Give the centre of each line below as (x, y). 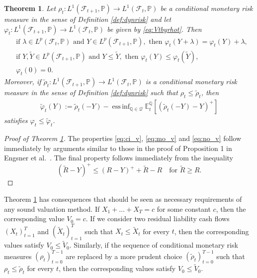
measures (18, 256)
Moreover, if (23, 81)
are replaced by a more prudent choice (124, 256)
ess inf (121, 107)
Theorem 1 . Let (30, 8)
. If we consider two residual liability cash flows (158, 218)
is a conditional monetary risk (191, 81)
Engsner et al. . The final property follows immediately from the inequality (119, 158)
